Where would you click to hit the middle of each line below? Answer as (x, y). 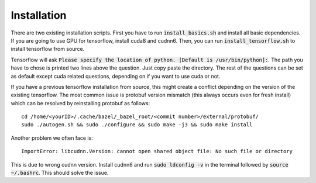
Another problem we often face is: (52, 138)
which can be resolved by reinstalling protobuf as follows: (80, 103)
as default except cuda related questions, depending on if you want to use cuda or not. (116, 76)
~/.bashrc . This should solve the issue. (60, 173)
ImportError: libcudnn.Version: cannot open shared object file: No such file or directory (157, 151)
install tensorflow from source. (48, 49)
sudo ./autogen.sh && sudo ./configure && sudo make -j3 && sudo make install (137, 125)
